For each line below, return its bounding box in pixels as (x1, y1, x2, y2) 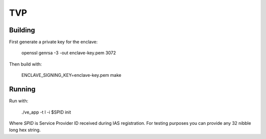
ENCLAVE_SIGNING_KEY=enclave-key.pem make (21, 72, 122, 78)
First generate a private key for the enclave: (9, 39, 98, 45)
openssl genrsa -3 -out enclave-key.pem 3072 (21, 50, 116, 56)
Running (9, 85, 36, 93)
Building (9, 26, 35, 34)
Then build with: (9, 61, 42, 67)
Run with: (9, 98, 29, 104)
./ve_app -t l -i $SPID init (21, 109, 71, 115)
